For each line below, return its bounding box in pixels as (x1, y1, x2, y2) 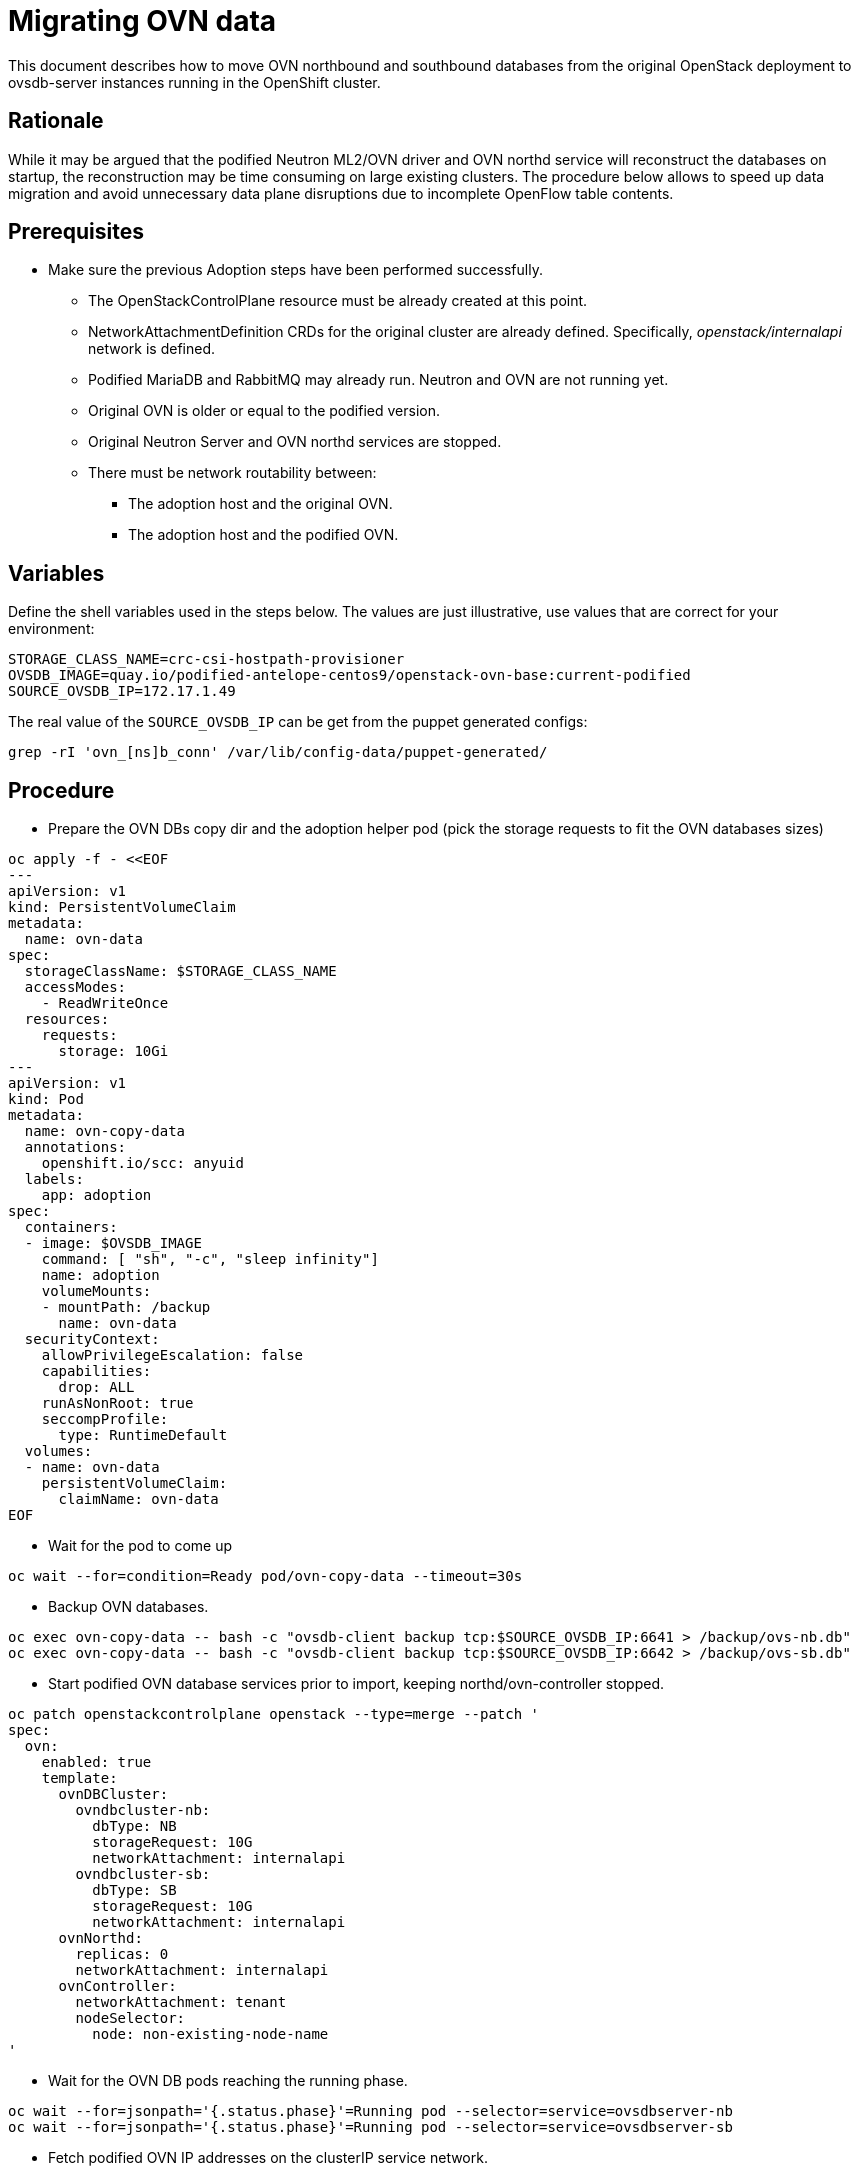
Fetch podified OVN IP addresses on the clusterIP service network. (48, 2149, 488, 2167)
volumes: (24, 1443, 93, 1460)
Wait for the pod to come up (48, 1537, 233, 1555)
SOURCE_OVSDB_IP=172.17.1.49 (8, 683, 236, 700)
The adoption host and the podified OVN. (128, 526, 399, 544)
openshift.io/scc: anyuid (41, 1155, 245, 1172)
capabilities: (41, 1363, 152, 1380)
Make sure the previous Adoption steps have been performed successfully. (48, 261, 543, 279)
